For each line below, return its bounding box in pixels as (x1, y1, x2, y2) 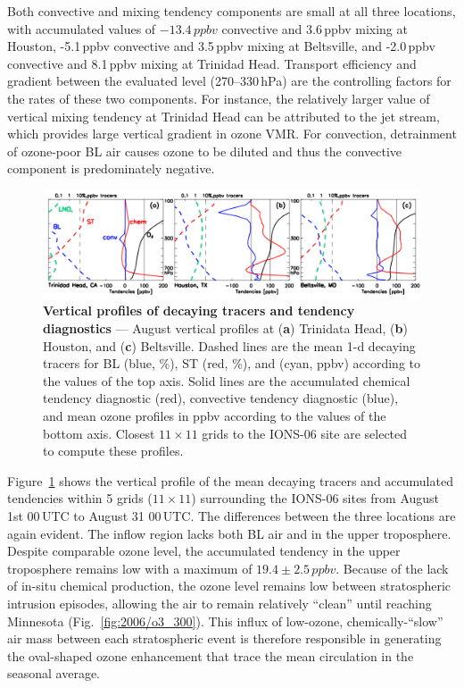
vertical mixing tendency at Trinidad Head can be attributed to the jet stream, (7, 106, 440, 125)
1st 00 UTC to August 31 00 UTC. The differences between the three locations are (7, 506, 456, 524)
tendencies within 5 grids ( (7, 489, 153, 508)
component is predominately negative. (7, 159, 215, 178)
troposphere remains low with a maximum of (7, 558, 253, 577)
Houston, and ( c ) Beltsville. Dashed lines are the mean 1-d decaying (43, 336, 416, 355)
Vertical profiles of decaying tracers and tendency (43, 301, 355, 320)
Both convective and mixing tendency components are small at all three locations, (7, 2, 456, 20)
